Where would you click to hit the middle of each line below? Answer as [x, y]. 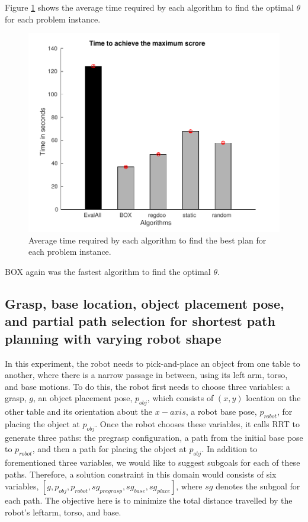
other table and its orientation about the [79, 411]
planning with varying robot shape [113, 338]
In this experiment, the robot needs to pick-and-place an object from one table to [153, 363]
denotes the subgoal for [258, 486]
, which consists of [180, 398]
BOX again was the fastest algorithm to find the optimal [108, 272]
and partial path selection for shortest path [140, 321]
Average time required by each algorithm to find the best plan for [147, 240]
